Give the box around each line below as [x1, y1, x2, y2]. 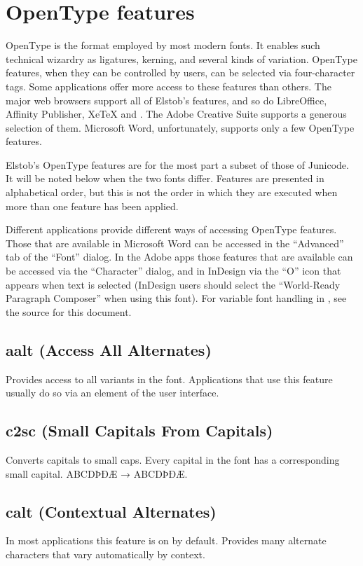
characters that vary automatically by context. [6, 546, 205, 561]
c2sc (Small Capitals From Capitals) [6, 420, 273, 441]
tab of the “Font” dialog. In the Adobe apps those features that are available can [6, 249, 353, 264]
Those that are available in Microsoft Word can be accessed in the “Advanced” [6, 235, 344, 250]
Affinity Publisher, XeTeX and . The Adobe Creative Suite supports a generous [6, 106, 347, 121]
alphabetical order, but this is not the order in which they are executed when [6, 185, 338, 200]
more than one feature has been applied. [6, 198, 179, 213]
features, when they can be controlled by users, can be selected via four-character [6, 65, 355, 80]
